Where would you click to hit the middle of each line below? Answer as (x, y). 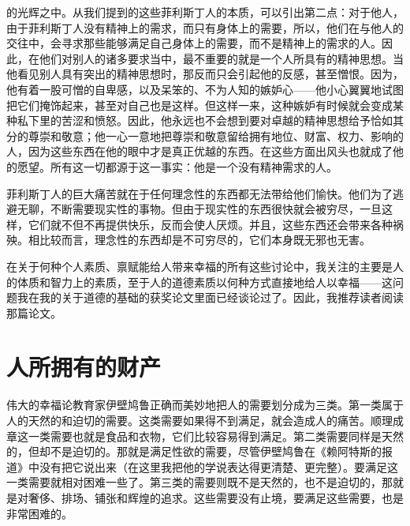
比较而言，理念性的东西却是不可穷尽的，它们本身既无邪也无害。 (205, 240)
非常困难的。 (39, 513)
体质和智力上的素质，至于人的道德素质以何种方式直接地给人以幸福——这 (205, 282)
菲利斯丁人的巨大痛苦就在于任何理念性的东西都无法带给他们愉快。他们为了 (199, 193)
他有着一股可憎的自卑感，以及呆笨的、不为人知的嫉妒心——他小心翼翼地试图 (205, 89)
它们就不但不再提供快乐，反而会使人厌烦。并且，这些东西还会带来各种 (210, 224)
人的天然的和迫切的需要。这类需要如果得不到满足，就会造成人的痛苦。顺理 (199, 420)
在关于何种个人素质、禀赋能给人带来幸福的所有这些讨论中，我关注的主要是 (199, 266)
